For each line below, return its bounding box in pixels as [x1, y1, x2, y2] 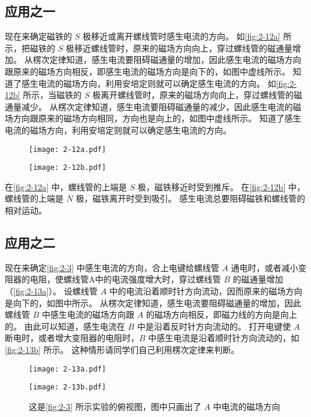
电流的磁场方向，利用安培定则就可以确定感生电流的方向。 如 [38, 77, 276, 89]
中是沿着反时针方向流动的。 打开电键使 [137, 319, 291, 332]
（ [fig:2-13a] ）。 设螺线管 [5, 285, 98, 297]
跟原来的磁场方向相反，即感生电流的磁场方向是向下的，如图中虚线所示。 [5, 65, 290, 77]
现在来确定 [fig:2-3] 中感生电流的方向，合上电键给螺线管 [5, 261, 219, 273]
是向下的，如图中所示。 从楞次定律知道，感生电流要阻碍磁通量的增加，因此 [5, 296, 301, 309]
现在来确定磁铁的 [5, 30, 72, 42]
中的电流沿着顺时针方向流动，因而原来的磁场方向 [109, 285, 303, 297]
